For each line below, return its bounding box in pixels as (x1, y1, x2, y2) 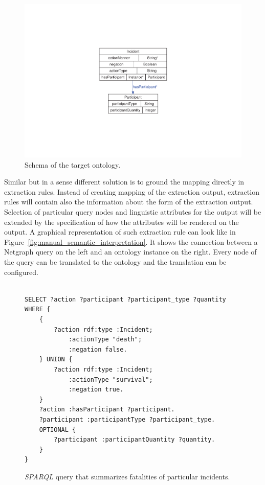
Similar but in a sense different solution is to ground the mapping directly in (4, 176, 245, 187)
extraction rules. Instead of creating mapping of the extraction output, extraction (4, 186, 259, 197)
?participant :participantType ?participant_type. (39, 415, 215, 423)
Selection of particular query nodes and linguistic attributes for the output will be (4, 206, 261, 217)
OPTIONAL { (39, 426, 76, 433)
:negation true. (68, 386, 124, 394)
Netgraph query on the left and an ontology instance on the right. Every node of (4, 246, 257, 257)
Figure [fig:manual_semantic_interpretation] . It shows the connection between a (4, 236, 258, 247)
